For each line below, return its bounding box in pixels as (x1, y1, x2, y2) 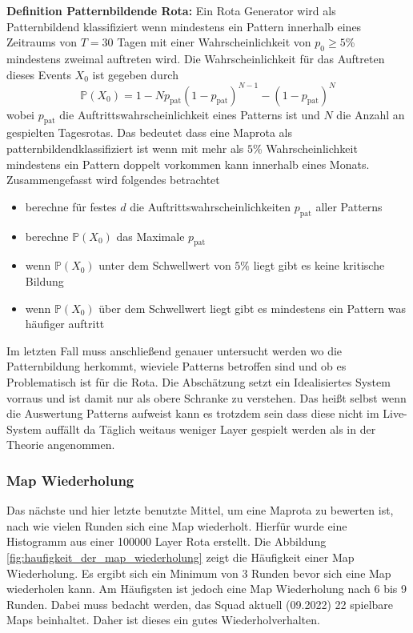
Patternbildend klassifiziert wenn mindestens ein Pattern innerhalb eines (6, 18, 362, 34)
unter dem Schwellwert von (98, 257, 231, 274)
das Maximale (116, 227, 185, 244)
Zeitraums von (6, 34, 78, 50)
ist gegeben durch (92, 66, 178, 82)
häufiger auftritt (25, 315, 105, 332)
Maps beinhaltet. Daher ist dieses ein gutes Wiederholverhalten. (6, 611, 320, 628)
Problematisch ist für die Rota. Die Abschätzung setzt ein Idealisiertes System (6, 374, 391, 390)
